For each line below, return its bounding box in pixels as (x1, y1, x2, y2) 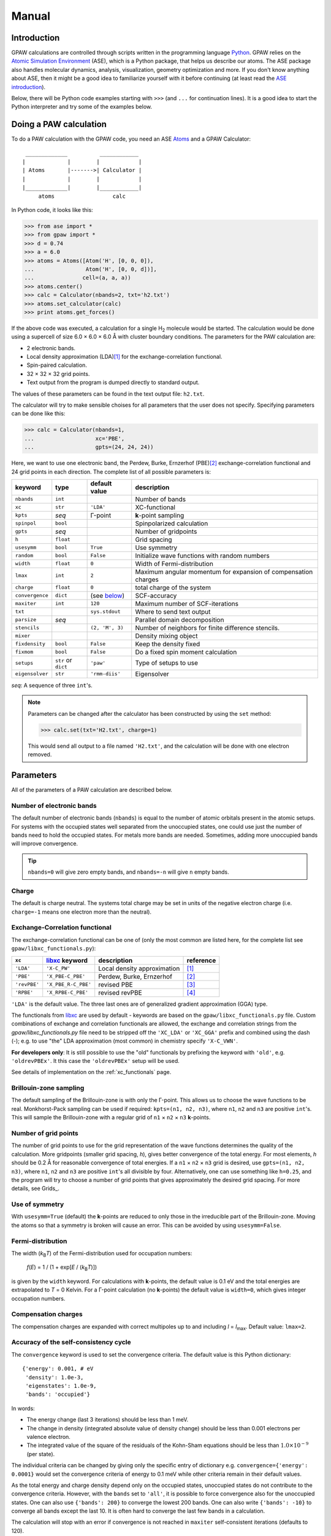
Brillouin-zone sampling (11, 1084, 85, 1092)
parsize (15, 616, 37, 623)
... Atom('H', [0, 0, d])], (24, 265, 158, 273)
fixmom (15, 649, 34, 656)
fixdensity (15, 641, 46, 648)
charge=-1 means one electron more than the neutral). (11, 908, 152, 915)
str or (55, 656, 72, 664)
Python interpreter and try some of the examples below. (11, 103, 153, 111)
